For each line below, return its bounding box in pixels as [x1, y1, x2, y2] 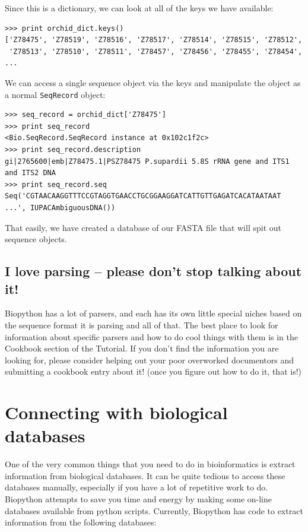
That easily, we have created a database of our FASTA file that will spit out [5, 221, 281, 233]
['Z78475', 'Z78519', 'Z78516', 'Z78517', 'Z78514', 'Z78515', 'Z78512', [5, 36, 303, 45]
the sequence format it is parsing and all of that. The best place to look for [5, 318, 278, 331]
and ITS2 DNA [5, 169, 56, 178]
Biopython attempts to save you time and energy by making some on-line [5, 493, 272, 505]
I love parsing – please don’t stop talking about [5, 262, 302, 280]
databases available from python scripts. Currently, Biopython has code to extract [5, 504, 303, 517]
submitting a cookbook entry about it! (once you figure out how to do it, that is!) [5, 365, 301, 378]
